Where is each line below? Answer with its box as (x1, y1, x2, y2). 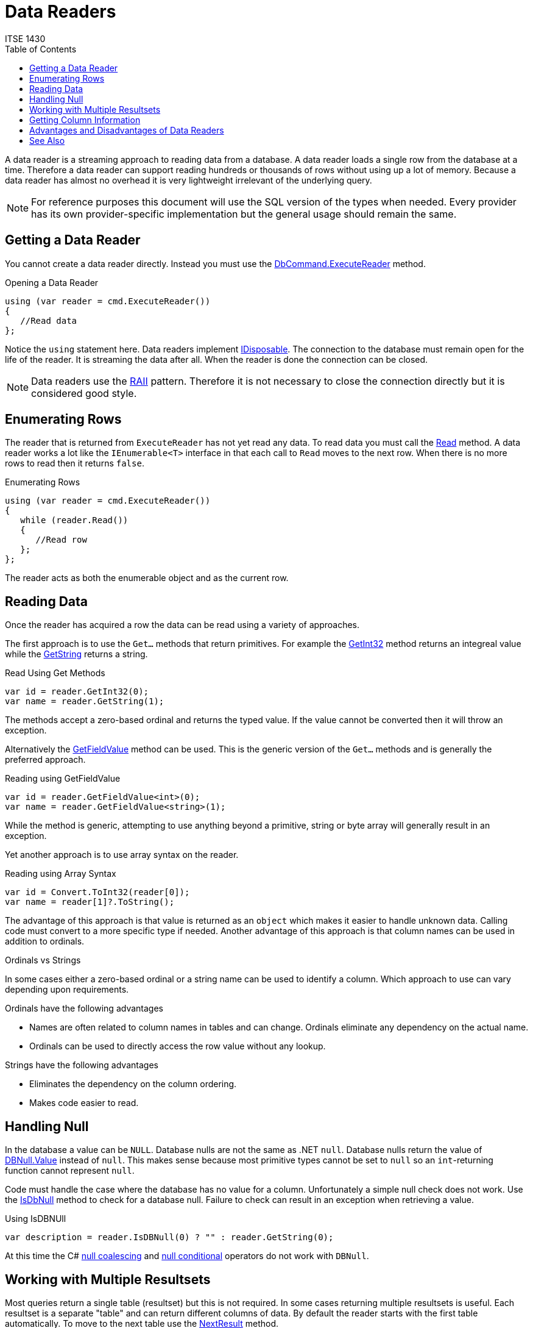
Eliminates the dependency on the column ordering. (29, 1079, 237, 1090)
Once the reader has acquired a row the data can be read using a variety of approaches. (5, 619, 359, 630)
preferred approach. (5, 754, 86, 765)
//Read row (35, 535, 87, 545)
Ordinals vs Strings (5, 955, 81, 966)
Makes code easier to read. (29, 1098, 139, 1108)
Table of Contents (5, 43, 77, 54)
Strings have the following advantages (5, 1060, 158, 1071)
